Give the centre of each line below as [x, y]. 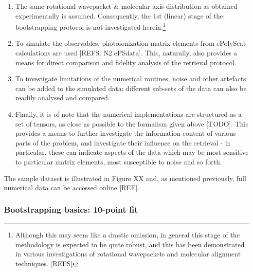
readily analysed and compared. [63, 98]
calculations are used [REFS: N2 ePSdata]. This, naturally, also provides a [126, 53]
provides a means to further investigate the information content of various [126, 133]
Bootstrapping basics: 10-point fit [71, 209]
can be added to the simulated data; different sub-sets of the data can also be [131, 88]
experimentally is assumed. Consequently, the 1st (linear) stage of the [119, 15]
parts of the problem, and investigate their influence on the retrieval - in [123, 142]
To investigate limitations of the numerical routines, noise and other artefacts [131, 79]
